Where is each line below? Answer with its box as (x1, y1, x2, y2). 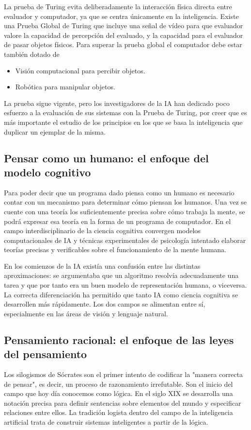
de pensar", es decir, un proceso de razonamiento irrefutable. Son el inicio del (4, 378, 233, 389)
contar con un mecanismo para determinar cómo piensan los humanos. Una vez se (4, 197, 247, 207)
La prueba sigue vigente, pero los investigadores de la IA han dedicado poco (4, 98, 230, 108)
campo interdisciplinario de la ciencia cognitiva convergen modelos (4, 225, 201, 236)
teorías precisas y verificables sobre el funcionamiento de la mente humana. (4, 244, 227, 255)
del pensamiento (4, 346, 87, 361)
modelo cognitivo (4, 164, 91, 179)
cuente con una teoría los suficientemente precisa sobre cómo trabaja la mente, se (4, 206, 245, 216)
